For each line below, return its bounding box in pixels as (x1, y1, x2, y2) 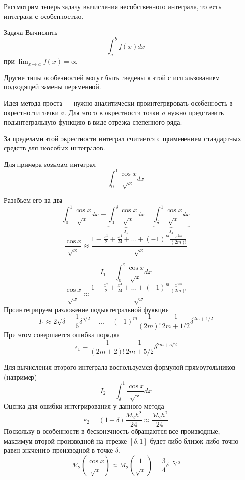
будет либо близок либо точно (150, 435, 239, 446)
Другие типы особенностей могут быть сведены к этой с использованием (4, 72, 220, 82)
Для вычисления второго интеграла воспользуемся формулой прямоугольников (4, 362, 236, 372)
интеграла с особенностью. (4, 11, 84, 21)
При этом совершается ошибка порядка (4, 330, 120, 340)
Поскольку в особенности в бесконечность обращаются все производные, (4, 426, 220, 436)
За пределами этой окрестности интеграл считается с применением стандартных (4, 133, 241, 143)
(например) (4, 371, 37, 381)
